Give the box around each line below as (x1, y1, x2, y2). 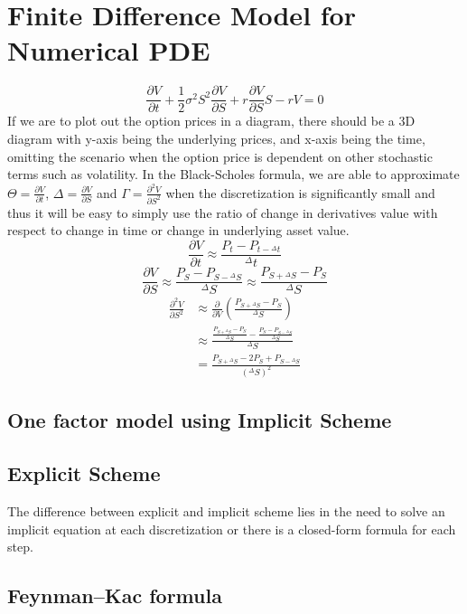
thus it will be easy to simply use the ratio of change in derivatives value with (7, 203, 438, 222)
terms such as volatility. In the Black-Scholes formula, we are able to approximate (7, 165, 460, 184)
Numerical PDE (7, 32, 210, 69)
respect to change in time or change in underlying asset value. (7, 221, 350, 240)
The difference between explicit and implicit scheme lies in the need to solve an (7, 502, 445, 520)
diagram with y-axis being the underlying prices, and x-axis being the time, (7, 128, 425, 147)
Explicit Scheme (7, 459, 161, 487)
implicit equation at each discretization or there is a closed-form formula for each (7, 519, 456, 538)
